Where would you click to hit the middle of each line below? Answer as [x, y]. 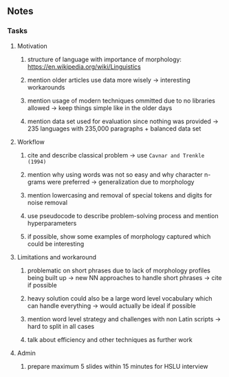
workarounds [46, 87]
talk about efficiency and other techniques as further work [110, 339]
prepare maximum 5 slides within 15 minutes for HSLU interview [118, 366]
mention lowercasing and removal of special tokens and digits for [120, 195]
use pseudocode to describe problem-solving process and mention [123, 215]
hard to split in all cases [61, 326]
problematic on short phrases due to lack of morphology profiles [119, 270]
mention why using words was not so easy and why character [115, 174]
